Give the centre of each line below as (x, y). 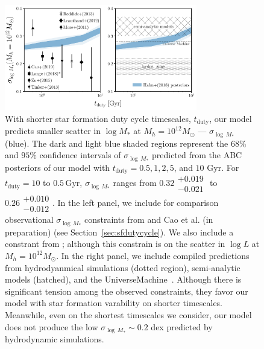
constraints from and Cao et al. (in (149, 219)
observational (29, 219)
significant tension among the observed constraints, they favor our (127, 291)
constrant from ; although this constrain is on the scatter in (115, 244)
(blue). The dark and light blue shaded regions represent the (117, 143)
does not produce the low (52, 326)
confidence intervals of (80, 155)
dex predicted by (182, 326)
